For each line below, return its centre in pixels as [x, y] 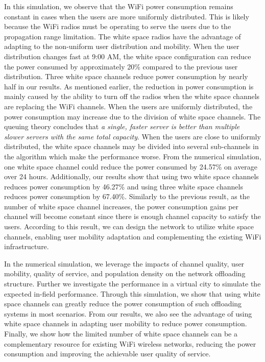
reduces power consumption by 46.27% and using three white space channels [124, 186]
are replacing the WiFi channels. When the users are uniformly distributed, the [128, 106]
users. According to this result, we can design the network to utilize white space [129, 226]
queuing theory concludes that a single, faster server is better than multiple [122, 126]
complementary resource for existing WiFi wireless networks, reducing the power [130, 343]
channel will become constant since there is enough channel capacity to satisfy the [132, 216]
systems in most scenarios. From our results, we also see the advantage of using [128, 313]
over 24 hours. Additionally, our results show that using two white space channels [131, 176]
